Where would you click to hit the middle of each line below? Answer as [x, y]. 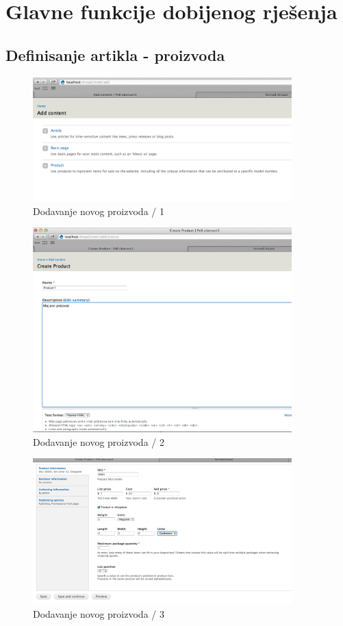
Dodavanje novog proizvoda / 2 [99, 441]
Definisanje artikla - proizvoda [115, 54]
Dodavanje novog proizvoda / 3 [99, 613]
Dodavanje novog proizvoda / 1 [99, 211]
